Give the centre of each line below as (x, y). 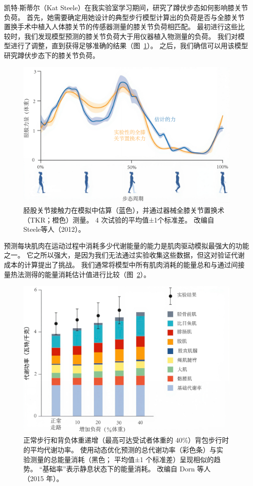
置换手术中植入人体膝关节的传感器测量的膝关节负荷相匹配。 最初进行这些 (121, 27)
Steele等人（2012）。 (54, 229)
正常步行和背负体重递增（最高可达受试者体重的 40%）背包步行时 (126, 440)
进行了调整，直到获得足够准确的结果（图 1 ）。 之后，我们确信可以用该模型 (129, 46)
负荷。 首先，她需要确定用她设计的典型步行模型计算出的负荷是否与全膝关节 (124, 17)
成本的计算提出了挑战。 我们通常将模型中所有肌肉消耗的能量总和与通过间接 (124, 265)
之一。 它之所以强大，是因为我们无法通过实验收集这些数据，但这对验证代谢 (124, 255)
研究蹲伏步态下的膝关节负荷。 (52, 55)
